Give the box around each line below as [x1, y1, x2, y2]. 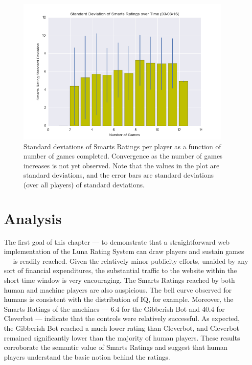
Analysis [4, 208, 62, 228]
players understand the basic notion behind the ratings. [4, 351, 170, 362]
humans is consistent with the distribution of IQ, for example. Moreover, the [4, 294, 233, 304]
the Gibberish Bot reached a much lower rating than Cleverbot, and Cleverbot [4, 322, 239, 333]
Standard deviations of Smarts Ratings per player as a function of [23, 141, 221, 151]
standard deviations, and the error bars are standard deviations [23, 170, 214, 180]
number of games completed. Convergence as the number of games [23, 151, 223, 161]
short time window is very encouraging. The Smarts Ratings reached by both [4, 274, 235, 285]
